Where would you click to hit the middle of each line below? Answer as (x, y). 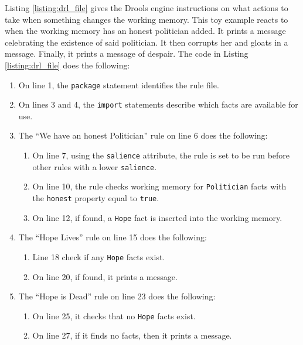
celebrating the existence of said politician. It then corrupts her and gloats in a (147, 42)
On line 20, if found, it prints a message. (105, 276)
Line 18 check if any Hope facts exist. (99, 256)
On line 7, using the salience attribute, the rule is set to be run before (161, 155)
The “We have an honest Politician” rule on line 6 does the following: (143, 135)
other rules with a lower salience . (95, 166)
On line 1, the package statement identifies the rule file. (119, 84)
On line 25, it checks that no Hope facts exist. (114, 315)
